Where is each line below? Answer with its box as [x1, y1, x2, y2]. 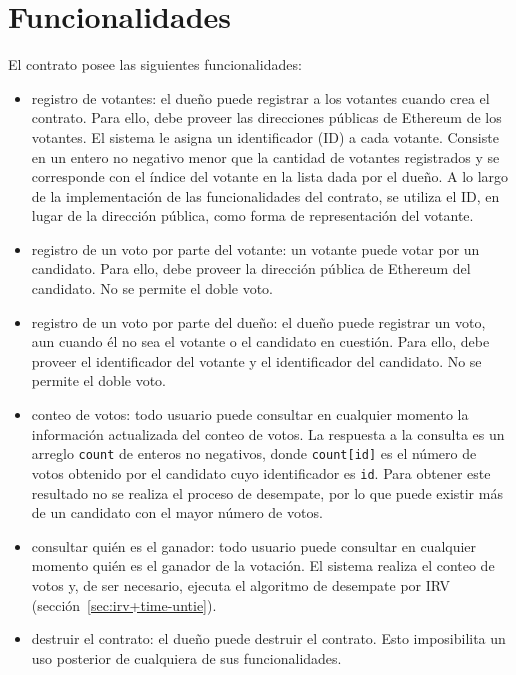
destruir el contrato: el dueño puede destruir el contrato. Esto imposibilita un [31, 628, 506, 649]
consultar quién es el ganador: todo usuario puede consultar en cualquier [31, 535, 477, 556]
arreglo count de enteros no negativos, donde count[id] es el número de [31, 443, 477, 464]
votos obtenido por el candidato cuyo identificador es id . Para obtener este [31, 462, 491, 483]
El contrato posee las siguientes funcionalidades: [8, 54, 302, 75]
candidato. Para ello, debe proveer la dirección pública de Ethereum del [31, 258, 471, 279]
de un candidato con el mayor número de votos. [31, 502, 323, 523]
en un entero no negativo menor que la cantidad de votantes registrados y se [31, 146, 500, 167]
